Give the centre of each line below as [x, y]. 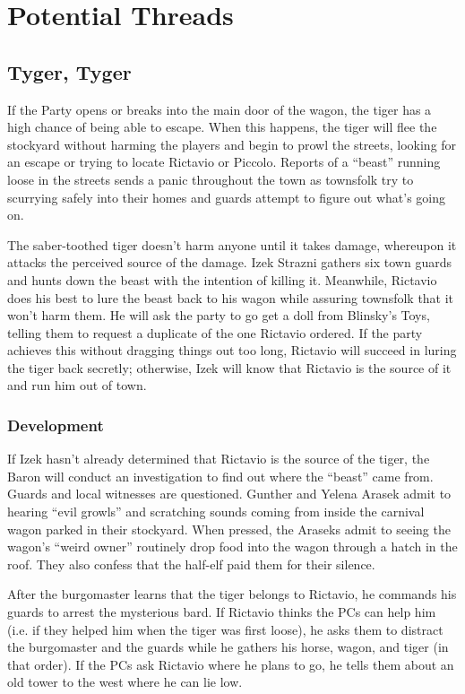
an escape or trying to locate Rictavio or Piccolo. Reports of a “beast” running [224, 162]
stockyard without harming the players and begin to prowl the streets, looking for [232, 144]
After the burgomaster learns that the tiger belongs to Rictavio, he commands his [232, 594]
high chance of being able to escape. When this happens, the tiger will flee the [222, 127]
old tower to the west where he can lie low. [125, 682]
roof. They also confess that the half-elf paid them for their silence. [191, 564]
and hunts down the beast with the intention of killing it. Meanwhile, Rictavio [222, 279]
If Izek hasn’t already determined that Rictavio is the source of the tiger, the [219, 459]
